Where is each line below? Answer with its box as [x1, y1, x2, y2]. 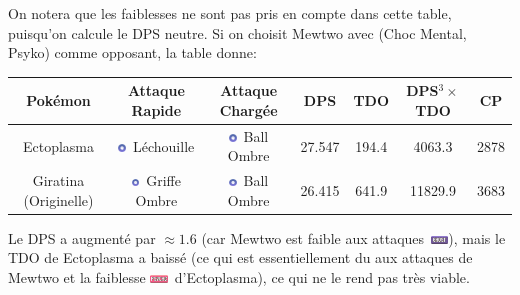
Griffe [146, 170, 181, 191]
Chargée [219, 99, 278, 120]
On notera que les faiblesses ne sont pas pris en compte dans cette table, [8, 3, 452, 23]
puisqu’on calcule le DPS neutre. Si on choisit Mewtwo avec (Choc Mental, [8, 22, 467, 43]
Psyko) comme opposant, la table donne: [8, 42, 257, 63]
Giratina [32, 170, 85, 191]
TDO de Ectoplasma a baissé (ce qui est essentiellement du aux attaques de [8, 247, 473, 268]
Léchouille [132, 135, 195, 156]
